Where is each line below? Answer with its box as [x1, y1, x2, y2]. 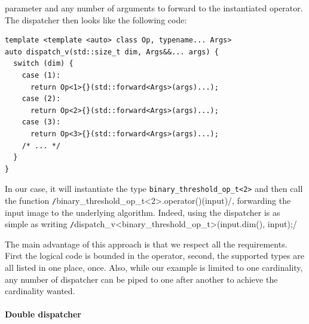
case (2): [22, 94, 61, 103]
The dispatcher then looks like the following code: [5, 13, 187, 26]
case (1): [22, 71, 61, 80]
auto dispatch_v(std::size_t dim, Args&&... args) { [5, 47, 219, 56]
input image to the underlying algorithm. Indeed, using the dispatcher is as [5, 206, 280, 218]
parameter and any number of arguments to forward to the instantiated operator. [5, 2, 303, 14]
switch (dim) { [13, 59, 74, 68]
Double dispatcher [5, 308, 81, 320]
